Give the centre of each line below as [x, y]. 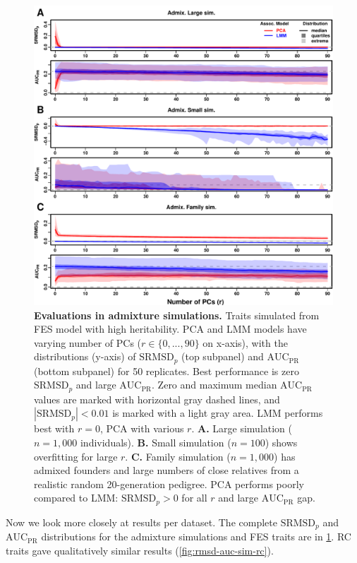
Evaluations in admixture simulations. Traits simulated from [177, 315]
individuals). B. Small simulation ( [156, 443]
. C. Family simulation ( [178, 456]
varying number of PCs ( [88, 342]
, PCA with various [142, 428]
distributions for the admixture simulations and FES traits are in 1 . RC [196, 537]
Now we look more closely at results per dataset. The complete [141, 522]
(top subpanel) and [223, 356]
